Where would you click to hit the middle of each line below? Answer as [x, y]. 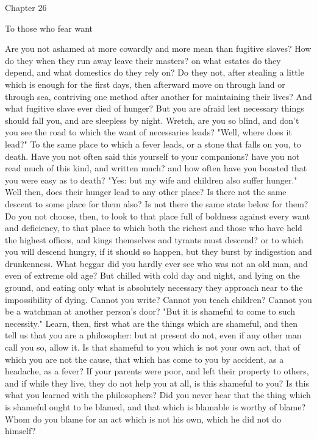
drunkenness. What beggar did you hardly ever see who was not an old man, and [156, 263]
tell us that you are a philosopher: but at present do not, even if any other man [153, 335]
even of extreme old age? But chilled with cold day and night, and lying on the [152, 275]
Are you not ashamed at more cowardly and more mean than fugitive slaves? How [158, 48]
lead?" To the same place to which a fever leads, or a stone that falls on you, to [153, 144]
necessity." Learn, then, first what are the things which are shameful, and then [151, 323]
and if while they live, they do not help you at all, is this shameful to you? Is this [157, 383]
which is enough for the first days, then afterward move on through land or [145, 84]
